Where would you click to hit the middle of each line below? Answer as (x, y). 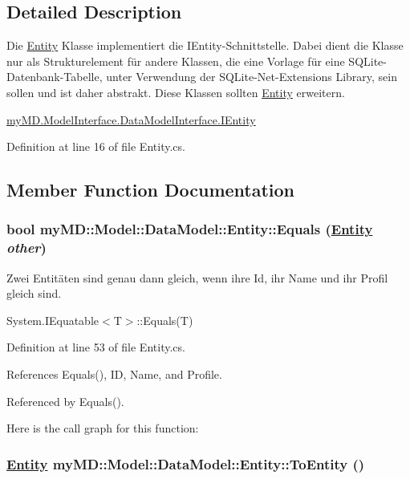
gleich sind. (34, 293)
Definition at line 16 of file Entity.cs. (96, 146)
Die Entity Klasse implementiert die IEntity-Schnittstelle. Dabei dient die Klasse (205, 45)
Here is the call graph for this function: (103, 428)
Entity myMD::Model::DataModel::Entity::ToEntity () (186, 463)
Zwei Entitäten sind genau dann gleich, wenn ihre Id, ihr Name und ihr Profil (197, 277)
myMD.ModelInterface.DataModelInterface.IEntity (131, 119)
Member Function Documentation (151, 190)
